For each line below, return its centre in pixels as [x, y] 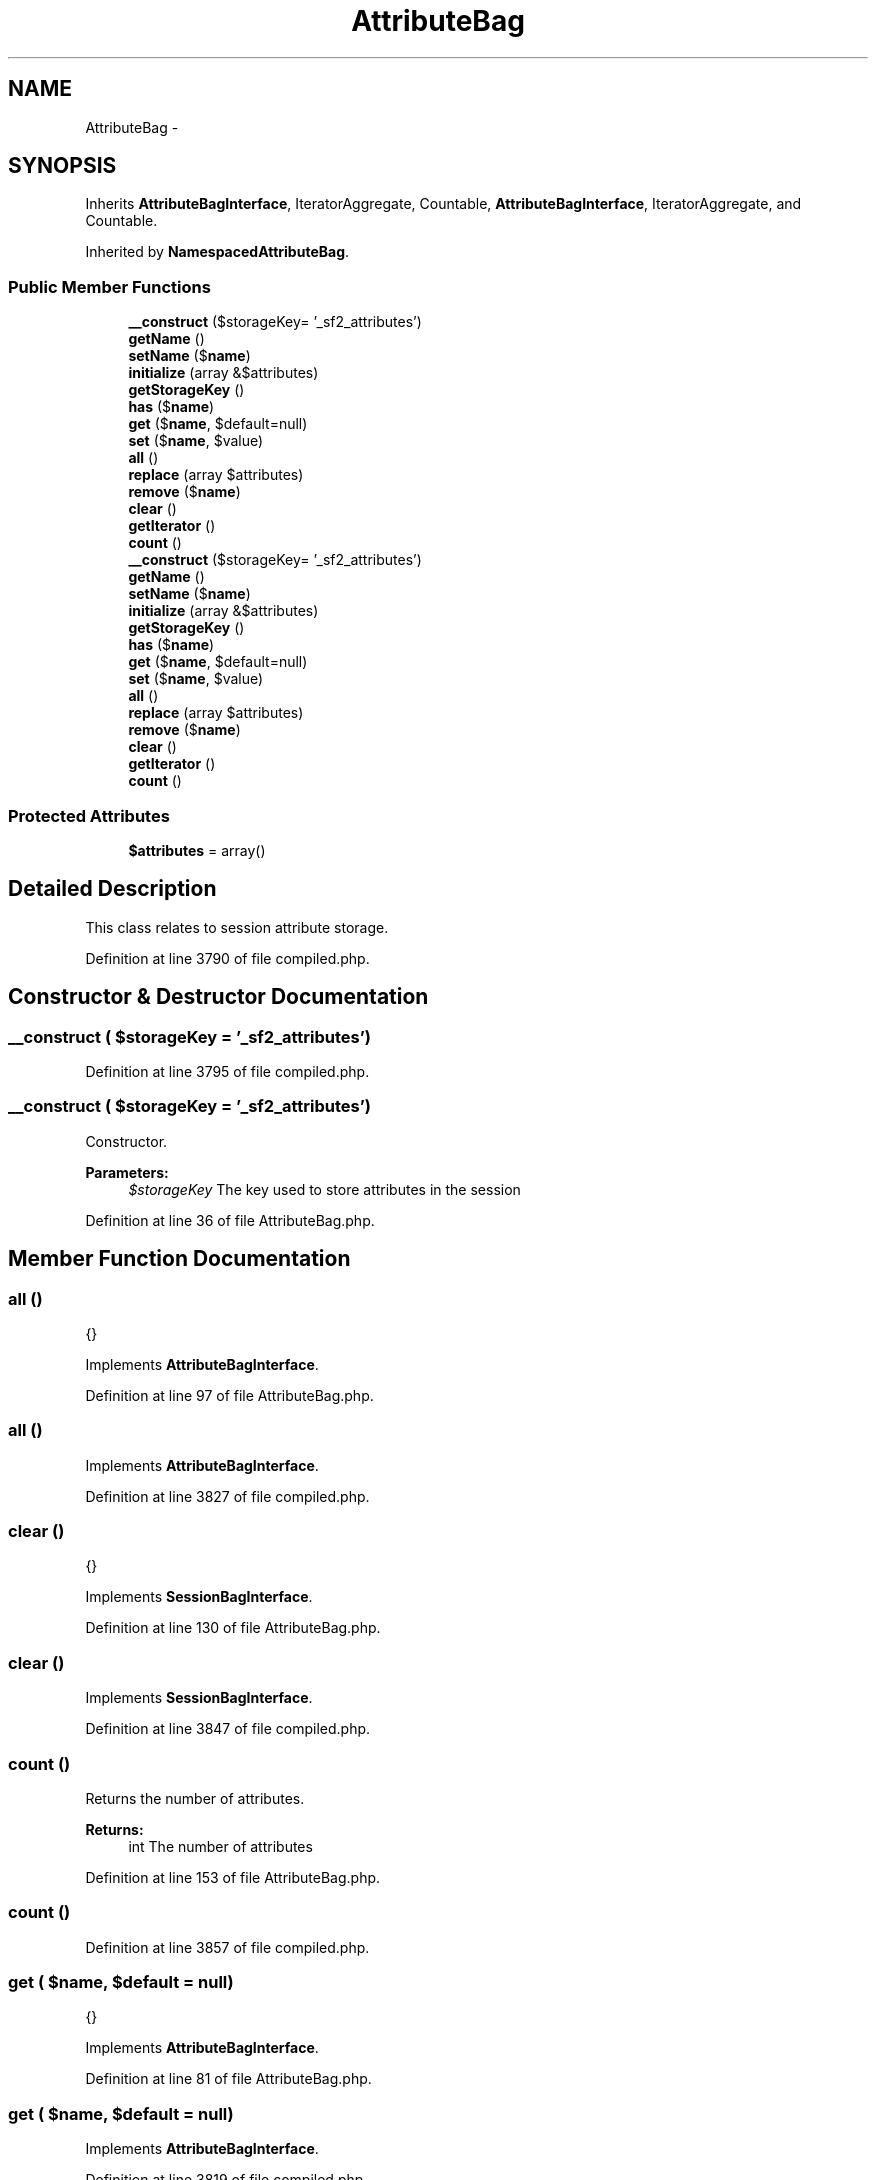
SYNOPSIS [62, 166]
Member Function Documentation [179, 1259]
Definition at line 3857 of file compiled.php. [227, 1947]
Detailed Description [112, 889]
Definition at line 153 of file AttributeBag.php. [233, 1877]
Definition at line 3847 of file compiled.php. [228, 1729]
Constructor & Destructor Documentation [218, 997]
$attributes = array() [197, 850]
